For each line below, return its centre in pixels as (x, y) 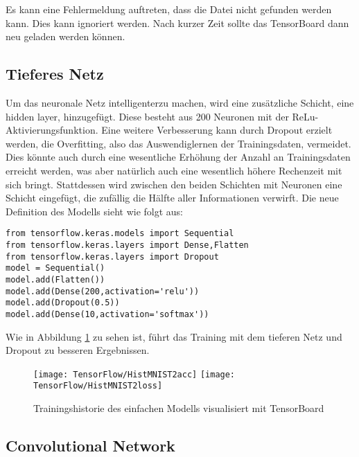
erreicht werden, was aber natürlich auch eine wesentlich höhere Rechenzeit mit (174, 170)
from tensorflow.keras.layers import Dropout (112, 257)
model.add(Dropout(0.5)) (63, 303)
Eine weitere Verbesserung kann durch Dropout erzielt (217, 130)
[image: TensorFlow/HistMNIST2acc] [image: (134, 374)
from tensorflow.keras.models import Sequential (120, 234)
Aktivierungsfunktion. (52, 130)
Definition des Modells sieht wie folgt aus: (95, 211)
